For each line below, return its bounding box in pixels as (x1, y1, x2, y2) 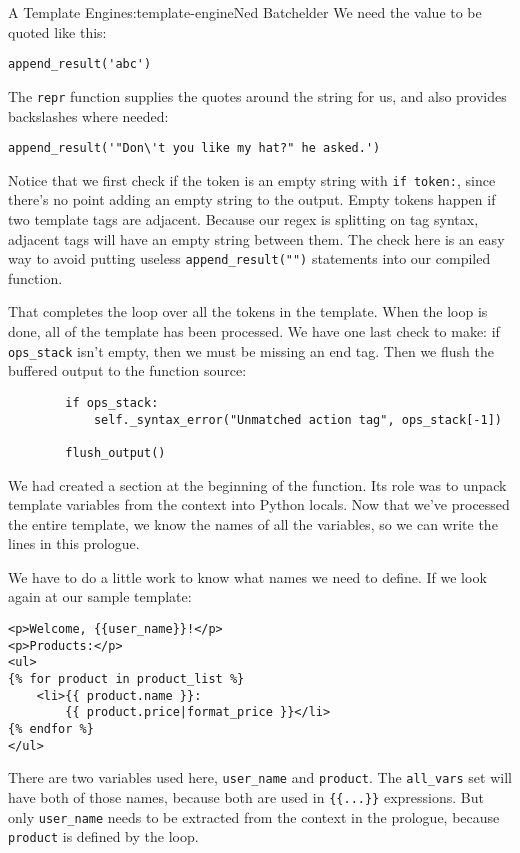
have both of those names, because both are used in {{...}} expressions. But (8, 786, 484, 807)
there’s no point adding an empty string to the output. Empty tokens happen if (8, 189, 496, 210)
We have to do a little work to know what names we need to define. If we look (8, 566, 487, 587)
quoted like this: (8, 21, 107, 42)
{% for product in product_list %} (8, 672, 245, 687)
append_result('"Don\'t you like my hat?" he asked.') (8, 141, 381, 156)
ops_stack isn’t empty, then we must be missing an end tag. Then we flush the (8, 340, 494, 361)
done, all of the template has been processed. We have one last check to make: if (8, 321, 500, 342)
